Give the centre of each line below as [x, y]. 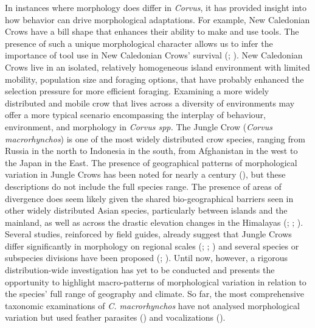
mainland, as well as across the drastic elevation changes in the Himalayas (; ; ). [154, 222]
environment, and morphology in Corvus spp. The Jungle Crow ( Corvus [139, 126]
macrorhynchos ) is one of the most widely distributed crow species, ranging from [155, 138]
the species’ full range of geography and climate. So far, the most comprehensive [154, 294]
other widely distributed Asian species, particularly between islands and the [146, 210]
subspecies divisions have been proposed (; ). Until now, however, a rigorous [147, 258]
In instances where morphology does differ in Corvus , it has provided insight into [156, 7]
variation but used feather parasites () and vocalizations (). [115, 317]
